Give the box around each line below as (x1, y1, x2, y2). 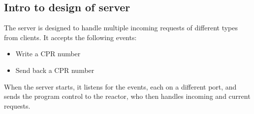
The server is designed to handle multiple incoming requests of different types (4, 23, 238, 33)
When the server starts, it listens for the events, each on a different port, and (4, 81, 237, 91)
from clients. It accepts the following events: (4, 32, 137, 42)
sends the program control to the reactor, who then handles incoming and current (4, 91, 251, 101)
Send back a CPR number (15, 65, 95, 75)
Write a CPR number (15, 48, 81, 59)
